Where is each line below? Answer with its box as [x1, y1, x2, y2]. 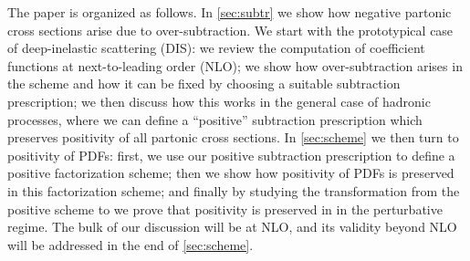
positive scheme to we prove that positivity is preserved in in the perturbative [7, 199, 443, 218]
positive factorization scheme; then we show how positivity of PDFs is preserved [7, 163, 454, 183]
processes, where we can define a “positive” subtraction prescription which [7, 110, 423, 129]
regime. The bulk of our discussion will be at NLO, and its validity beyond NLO [7, 217, 457, 236]
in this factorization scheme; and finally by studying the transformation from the [7, 181, 460, 200]
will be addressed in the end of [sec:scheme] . [7, 235, 254, 254]
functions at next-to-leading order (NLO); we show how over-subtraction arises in [7, 56, 463, 75]
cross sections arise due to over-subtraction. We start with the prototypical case [7, 20, 454, 39]
